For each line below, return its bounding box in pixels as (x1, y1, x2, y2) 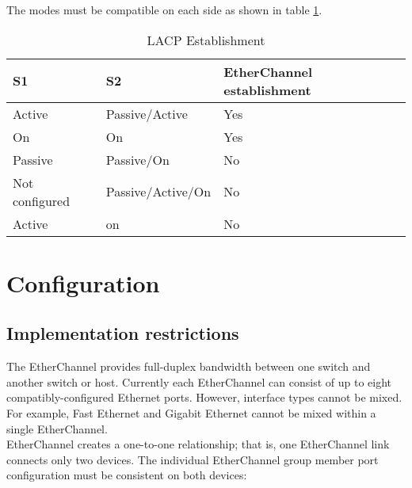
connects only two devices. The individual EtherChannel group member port (6, 451, 379, 467)
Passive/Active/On (105, 182, 212, 201)
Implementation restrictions (6, 321, 239, 345)
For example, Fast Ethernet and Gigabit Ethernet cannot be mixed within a (6, 404, 376, 421)
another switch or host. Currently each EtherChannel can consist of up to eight (6, 373, 392, 390)
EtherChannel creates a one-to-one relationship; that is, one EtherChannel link (6, 436, 390, 452)
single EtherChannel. (6, 420, 108, 437)
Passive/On (105, 150, 170, 169)
